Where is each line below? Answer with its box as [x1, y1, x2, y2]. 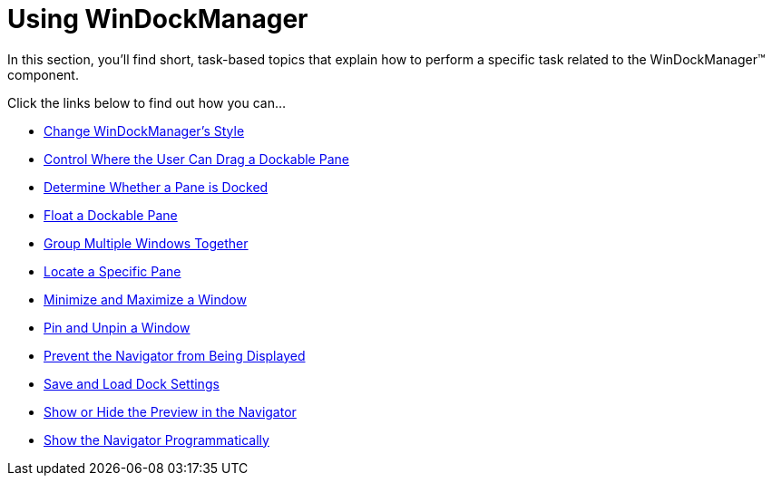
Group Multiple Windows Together [44, 235, 249, 251]
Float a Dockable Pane [44, 207, 178, 223]
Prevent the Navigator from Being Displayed [44, 347, 306, 363]
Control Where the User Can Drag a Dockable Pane [44, 150, 349, 167]
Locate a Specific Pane [44, 263, 181, 279]
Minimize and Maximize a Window [44, 291, 247, 307]
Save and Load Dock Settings [44, 375, 220, 391]
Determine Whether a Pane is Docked [44, 179, 269, 195]
